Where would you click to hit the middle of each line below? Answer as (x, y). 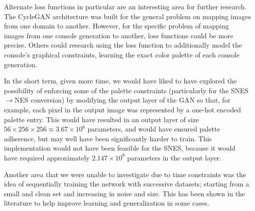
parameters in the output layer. (174, 157)
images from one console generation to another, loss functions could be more (119, 35)
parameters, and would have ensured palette (154, 129)
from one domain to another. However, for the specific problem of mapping (116, 26)
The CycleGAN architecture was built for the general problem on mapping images (127, 16)
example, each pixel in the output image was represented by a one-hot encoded (123, 109)
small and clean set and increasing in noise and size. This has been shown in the (125, 193)
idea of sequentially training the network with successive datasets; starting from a (127, 184)
